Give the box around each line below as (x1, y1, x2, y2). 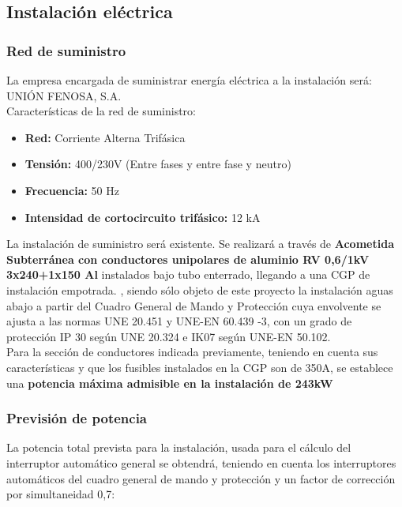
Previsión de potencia (6, 408, 147, 428)
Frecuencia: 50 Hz (24, 182, 119, 198)
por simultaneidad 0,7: (6, 486, 115, 502)
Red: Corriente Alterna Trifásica (24, 129, 186, 145)
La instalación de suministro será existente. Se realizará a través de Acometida (6, 235, 394, 252)
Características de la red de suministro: (6, 103, 197, 119)
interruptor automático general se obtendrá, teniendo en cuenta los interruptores (6, 454, 396, 471)
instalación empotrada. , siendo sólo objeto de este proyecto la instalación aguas (6, 281, 393, 298)
